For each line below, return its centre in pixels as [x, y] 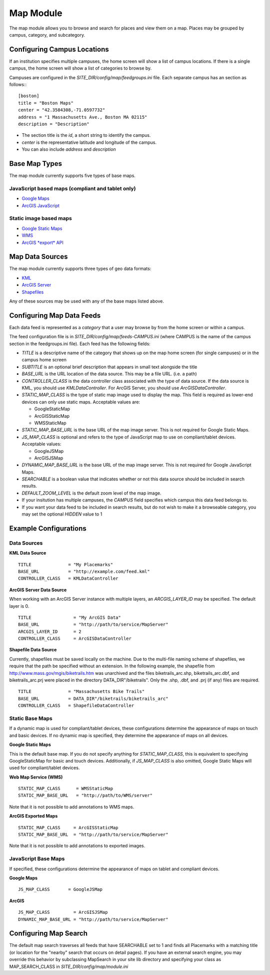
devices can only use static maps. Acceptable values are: [81, 402]
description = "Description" [54, 124]
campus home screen [44, 360]
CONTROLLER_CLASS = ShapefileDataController [76, 706]
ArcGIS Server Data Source [38, 590]
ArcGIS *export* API [42, 242]
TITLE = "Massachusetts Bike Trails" [81, 692]
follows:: [18, 85]
